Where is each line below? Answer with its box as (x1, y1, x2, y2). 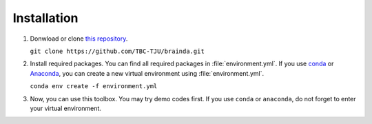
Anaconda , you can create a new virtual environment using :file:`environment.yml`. (30, 69, 265, 77)
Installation (12, 10, 79, 25)
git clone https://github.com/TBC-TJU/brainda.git (30, 47, 205, 55)
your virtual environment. (30, 104, 101, 112)
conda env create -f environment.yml (30, 83, 158, 90)
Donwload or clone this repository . (30, 34, 128, 43)
